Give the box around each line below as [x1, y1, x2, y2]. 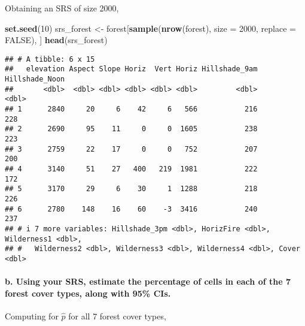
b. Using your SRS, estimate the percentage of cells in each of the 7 [5, 275, 291, 288]
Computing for [5, 309, 59, 322]
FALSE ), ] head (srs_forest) [5, 34, 108, 46]
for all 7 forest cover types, [68, 309, 166, 322]
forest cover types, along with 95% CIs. [5, 286, 171, 299]
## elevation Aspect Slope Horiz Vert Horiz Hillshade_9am [5, 65, 258, 74]
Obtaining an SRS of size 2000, [5, 2, 119, 14]
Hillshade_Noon [5, 75, 65, 84]
